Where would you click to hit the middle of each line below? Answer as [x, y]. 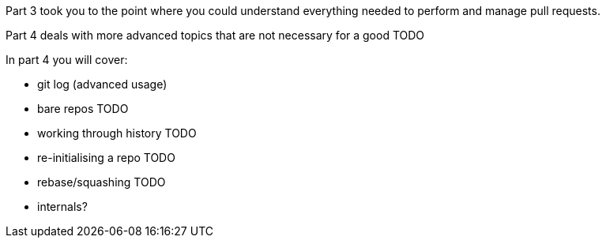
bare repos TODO [83, 109]
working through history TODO [117, 133]
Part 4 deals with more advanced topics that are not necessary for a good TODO [215, 35]
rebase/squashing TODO [102, 182]
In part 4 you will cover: [67, 60]
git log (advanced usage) [102, 84]
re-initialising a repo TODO [106, 158]
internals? [62, 206]
